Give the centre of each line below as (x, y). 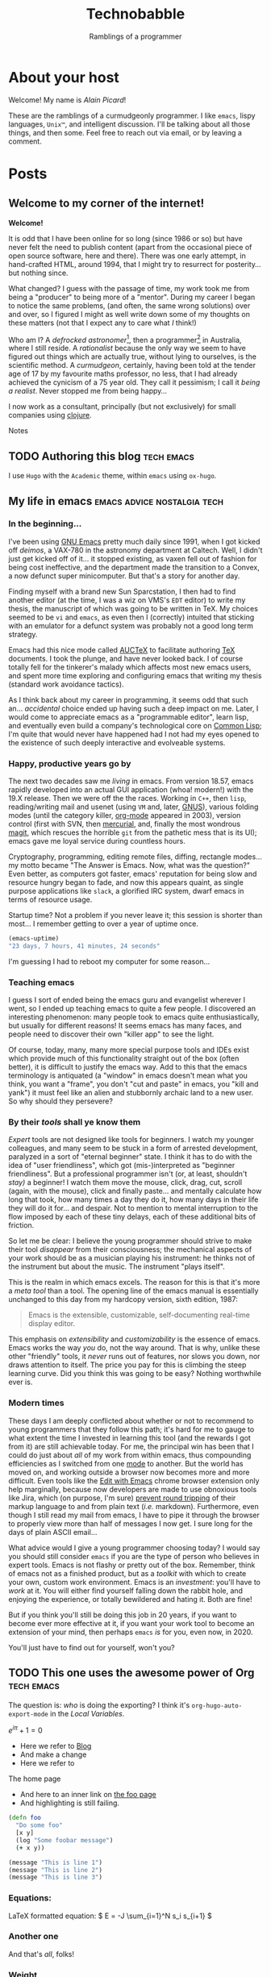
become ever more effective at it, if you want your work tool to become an (131, 1623)
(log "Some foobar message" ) (65, 1840)
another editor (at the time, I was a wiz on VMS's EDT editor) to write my (127, 600)
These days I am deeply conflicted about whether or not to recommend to (131, 1420)
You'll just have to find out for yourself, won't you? (92, 1647)
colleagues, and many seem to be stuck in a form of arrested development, (133, 1148)
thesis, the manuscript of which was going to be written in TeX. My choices (133, 608)
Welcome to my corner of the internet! (106, 204)
